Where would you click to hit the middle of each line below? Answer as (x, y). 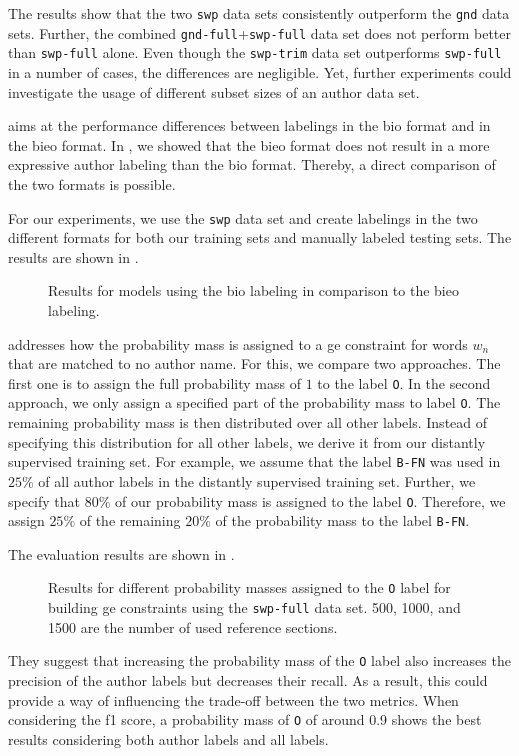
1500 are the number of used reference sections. (193, 626)
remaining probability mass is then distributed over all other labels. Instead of (248, 422)
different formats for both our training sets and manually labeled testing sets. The (260, 237)
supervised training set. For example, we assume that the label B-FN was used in (254, 461)
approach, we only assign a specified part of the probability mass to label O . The (254, 402)
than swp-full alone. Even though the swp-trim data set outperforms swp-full (255, 52)
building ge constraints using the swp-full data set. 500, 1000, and (254, 607)
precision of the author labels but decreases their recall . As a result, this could (248, 679)
